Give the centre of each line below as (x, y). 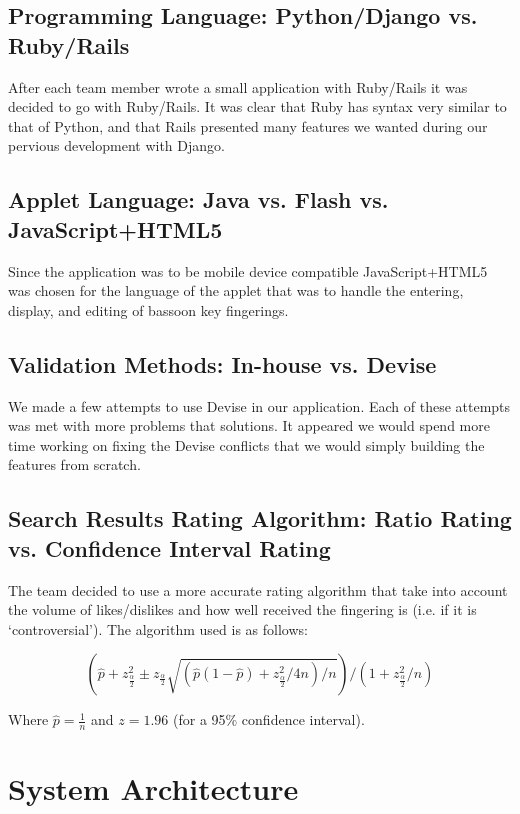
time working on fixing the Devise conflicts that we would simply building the (246, 444)
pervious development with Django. (116, 145)
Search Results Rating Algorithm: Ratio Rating (260, 518)
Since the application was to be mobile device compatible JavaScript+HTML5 (248, 270)
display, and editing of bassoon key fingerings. (148, 309)
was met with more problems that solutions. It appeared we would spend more (249, 425)
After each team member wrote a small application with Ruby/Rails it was (238, 86)
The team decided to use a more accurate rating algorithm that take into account (258, 589)
